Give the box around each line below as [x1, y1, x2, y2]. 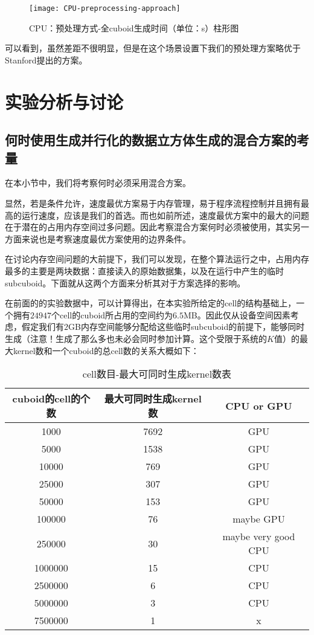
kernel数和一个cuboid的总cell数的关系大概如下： [13, 344, 199, 356]
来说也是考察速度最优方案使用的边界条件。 [21, 232, 191, 245]
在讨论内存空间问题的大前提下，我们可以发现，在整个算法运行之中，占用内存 [5, 253, 309, 265]
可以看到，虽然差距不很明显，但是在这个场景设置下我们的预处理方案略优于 [5, 42, 301, 54]
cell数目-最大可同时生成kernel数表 [82, 367, 232, 381]
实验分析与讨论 [5, 89, 124, 114]
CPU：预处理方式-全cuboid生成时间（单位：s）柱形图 [29, 21, 239, 34]
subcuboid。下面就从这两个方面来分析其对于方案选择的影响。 [5, 276, 246, 289]
